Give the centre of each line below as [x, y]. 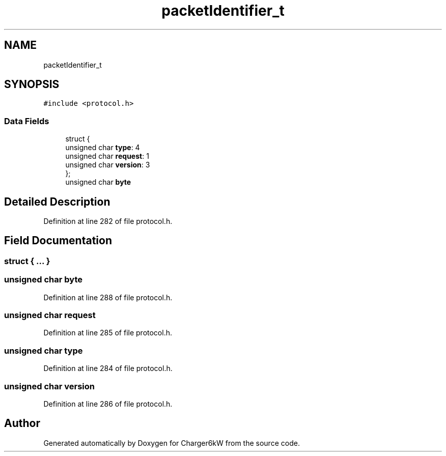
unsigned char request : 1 [107, 156]
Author [22, 423]
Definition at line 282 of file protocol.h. [108, 221]
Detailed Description [57, 202]
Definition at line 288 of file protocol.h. [108, 297]
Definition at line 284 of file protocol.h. [108, 368]
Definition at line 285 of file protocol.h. [108, 333]
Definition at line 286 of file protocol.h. [108, 404]
